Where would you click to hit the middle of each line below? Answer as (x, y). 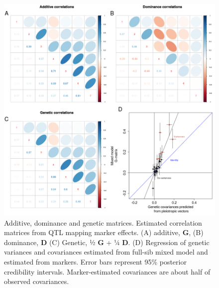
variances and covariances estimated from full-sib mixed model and (106, 252)
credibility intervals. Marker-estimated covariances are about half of (107, 271)
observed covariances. (37, 281)
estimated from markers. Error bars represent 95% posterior (95, 261)
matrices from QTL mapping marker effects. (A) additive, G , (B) (104, 232)
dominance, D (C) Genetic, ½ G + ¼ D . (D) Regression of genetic (107, 242)
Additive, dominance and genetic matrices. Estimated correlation (103, 222)
